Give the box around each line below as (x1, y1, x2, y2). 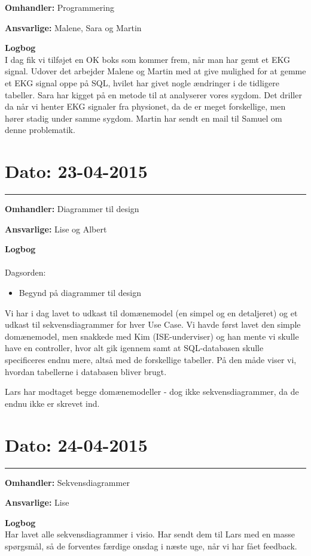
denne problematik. (5, 123, 75, 136)
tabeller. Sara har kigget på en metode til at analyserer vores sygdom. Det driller (5, 88, 302, 101)
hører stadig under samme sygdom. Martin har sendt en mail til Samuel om (5, 111, 282, 124)
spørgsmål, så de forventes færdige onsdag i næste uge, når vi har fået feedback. (5, 539, 297, 552)
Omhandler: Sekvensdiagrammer (5, 476, 130, 488)
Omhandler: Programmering (5, 1, 115, 13)
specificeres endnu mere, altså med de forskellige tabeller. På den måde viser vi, (5, 353, 297, 365)
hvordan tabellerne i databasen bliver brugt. (5, 365, 167, 377)
